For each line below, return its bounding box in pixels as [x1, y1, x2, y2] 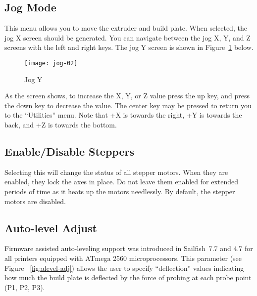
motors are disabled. [4, 196, 66, 206]
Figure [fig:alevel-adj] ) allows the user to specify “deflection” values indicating [4, 262, 244, 273]
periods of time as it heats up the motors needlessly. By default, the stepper [4, 186, 235, 196]
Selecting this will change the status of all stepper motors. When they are [4, 167, 228, 177]
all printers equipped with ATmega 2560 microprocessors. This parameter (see [4, 253, 242, 263]
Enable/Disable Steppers [4, 144, 134, 159]
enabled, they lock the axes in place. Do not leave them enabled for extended [4, 176, 239, 187]
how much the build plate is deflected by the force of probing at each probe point [4, 272, 252, 283]
